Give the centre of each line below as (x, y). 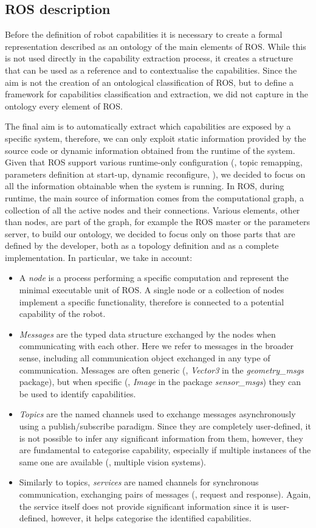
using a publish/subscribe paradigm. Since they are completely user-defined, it (165, 426)
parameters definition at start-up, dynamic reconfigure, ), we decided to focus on (155, 174)
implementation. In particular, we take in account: (99, 257)
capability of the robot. (62, 314)
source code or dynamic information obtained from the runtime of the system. (150, 150)
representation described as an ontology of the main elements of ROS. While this (156, 46)
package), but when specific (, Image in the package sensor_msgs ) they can (160, 382)
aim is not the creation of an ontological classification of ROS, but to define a (149, 82)
